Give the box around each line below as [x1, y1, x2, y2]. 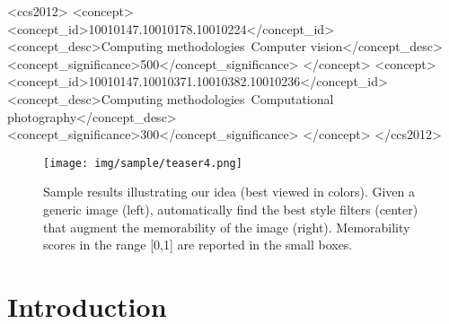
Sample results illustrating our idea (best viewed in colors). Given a [43, 182, 416, 201]
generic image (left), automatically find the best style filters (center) [43, 200, 418, 218]
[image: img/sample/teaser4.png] [43, 156, 242, 170]
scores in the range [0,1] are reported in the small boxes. [43, 235, 353, 254]
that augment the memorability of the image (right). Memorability [43, 217, 410, 236]
